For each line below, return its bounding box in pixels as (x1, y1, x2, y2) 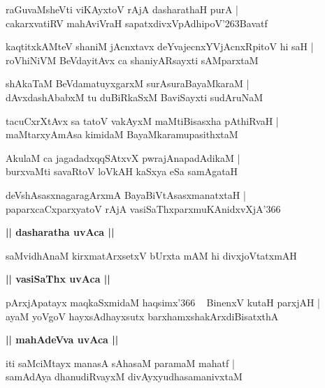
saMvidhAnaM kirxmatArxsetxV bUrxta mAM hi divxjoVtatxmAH (6, 248, 297, 262)
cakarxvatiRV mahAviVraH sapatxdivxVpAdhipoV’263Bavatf (6, 15, 268, 30)
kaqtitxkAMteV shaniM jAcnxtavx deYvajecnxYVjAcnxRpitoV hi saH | (6, 39, 314, 54)
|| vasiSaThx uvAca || (6, 271, 110, 286)
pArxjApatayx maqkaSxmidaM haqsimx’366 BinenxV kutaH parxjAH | (6, 294, 320, 309)
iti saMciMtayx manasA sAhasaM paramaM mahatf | (6, 355, 235, 370)
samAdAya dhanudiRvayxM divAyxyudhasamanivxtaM (6, 369, 243, 384)
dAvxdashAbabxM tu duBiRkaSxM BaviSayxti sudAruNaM (6, 89, 263, 104)
